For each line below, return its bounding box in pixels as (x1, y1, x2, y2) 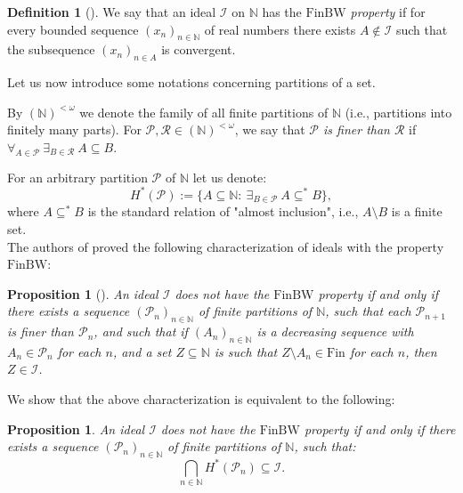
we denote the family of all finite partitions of (79, 102, 329, 121)
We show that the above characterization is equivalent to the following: (7, 390, 395, 408)
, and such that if (93, 322, 188, 341)
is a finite (391, 202, 443, 221)
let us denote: (192, 167, 267, 186)
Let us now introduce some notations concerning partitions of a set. (7, 73, 376, 92)
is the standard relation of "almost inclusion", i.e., (87, 202, 359, 221)
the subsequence (7, 40, 95, 59)
